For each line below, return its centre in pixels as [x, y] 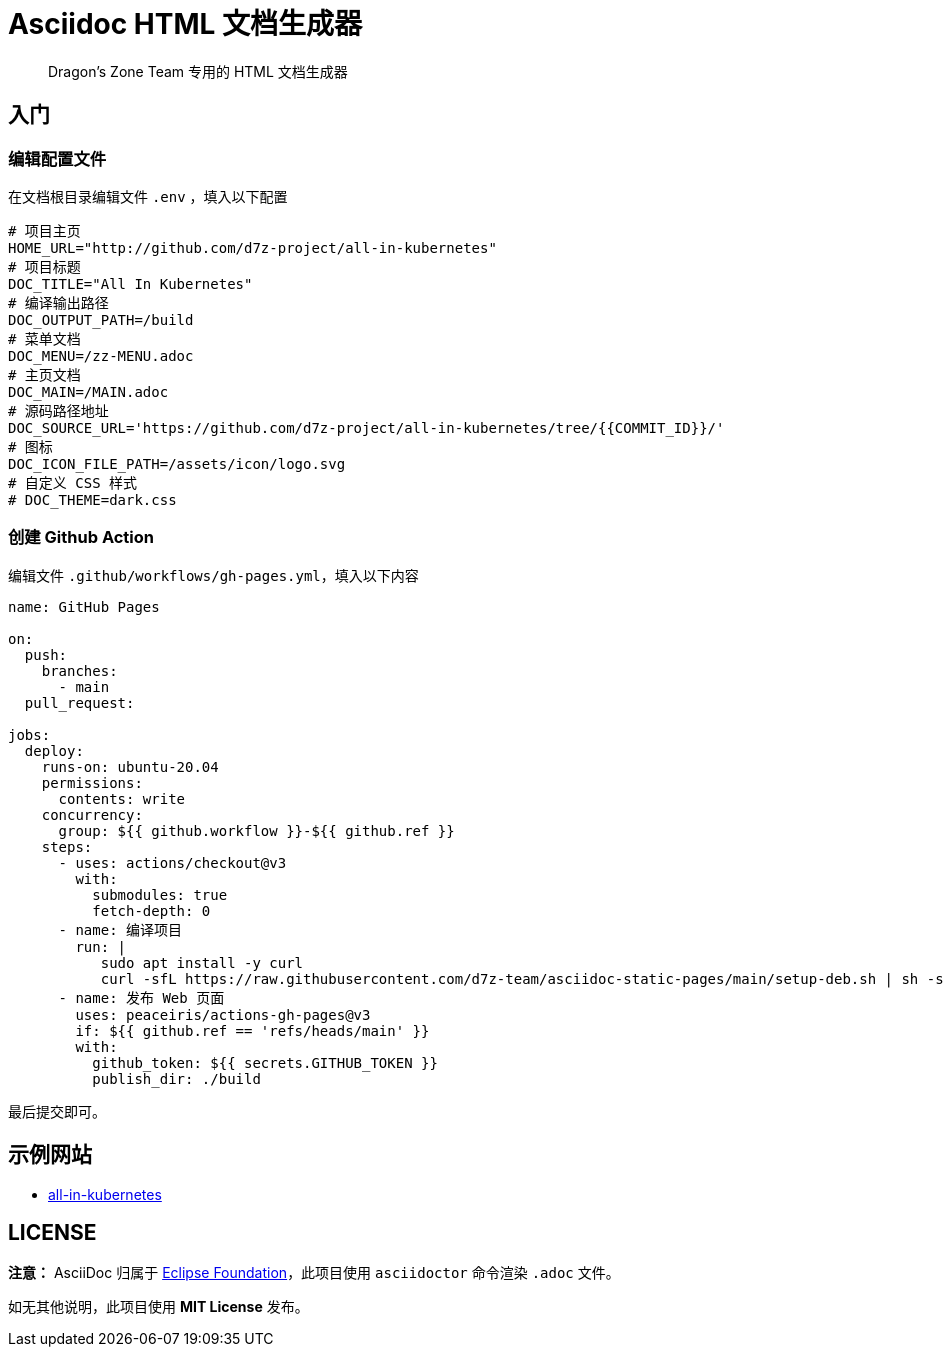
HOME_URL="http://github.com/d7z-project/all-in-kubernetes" [252, 247]
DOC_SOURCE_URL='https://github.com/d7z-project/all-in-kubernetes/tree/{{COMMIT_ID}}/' [366, 427]
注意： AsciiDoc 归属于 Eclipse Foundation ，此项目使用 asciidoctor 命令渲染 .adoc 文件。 [314, 1273]
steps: [67, 846]
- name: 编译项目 [120, 929]
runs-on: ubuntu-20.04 [130, 766]
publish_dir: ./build [176, 1078]
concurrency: [92, 814]
